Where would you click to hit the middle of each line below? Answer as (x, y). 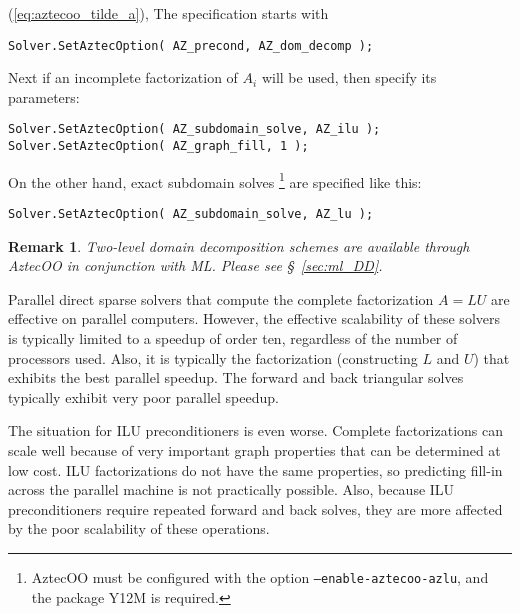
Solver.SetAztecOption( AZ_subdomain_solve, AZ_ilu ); (194, 129)
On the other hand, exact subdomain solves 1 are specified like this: (215, 180)
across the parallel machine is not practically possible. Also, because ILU (231, 489)
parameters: (44, 96)
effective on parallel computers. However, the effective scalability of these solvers (254, 318)
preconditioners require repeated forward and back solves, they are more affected (255, 508)
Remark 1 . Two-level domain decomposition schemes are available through (239, 245)
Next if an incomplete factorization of (123, 77)
